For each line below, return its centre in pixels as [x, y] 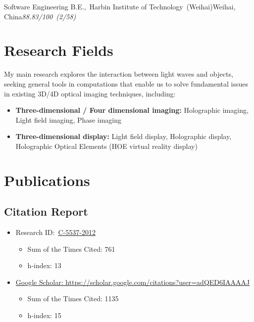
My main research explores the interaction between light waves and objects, [119, 74]
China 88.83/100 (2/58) [40, 16]
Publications [47, 180]
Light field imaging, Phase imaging [69, 119]
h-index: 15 [44, 315]
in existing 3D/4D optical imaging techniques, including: [90, 93]
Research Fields [59, 50]
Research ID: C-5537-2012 [55, 232]
